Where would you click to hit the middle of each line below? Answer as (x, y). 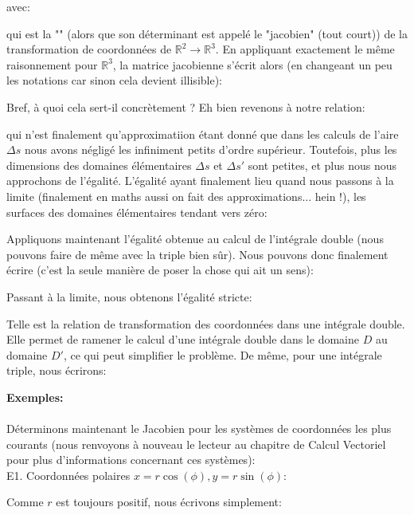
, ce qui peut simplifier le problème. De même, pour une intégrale (223, 354)
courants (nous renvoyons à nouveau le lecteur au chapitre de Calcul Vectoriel (196, 444)
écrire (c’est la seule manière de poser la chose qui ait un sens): (160, 270)
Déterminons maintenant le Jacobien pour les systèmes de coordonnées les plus (199, 429)
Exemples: (35, 397)
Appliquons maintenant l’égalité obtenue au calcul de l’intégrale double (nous (195, 239)
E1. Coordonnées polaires (68, 475)
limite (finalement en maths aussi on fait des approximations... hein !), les (186, 196)
